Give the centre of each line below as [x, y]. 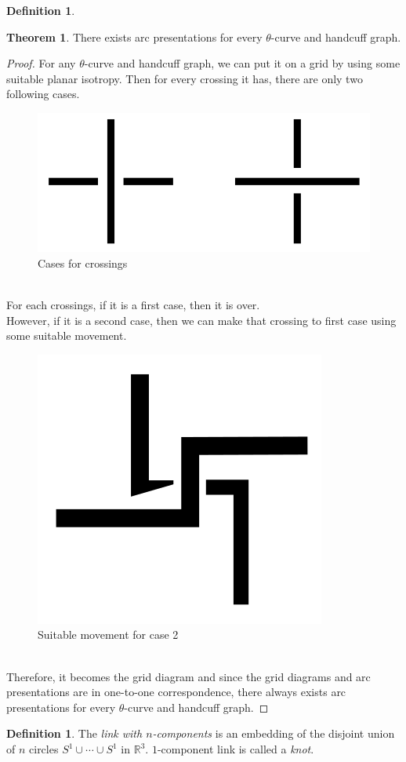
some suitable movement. [67, 335]
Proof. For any [41, 63]
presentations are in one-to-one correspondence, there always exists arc [176, 692]
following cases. [43, 94]
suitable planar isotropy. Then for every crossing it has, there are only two [185, 78]
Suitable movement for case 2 [108, 634]
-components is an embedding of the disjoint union [274, 733]
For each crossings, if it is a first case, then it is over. [133, 305]
